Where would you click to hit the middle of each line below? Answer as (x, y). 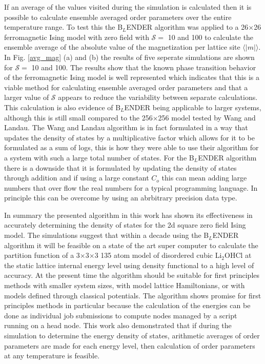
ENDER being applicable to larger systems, (193, 107)
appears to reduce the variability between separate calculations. (158, 97)
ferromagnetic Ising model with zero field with (77, 37)
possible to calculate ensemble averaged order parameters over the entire (118, 17)
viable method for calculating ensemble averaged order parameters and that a (126, 87)
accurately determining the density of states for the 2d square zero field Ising (125, 225)
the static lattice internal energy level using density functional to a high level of (129, 265)
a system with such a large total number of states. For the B (99, 157)
